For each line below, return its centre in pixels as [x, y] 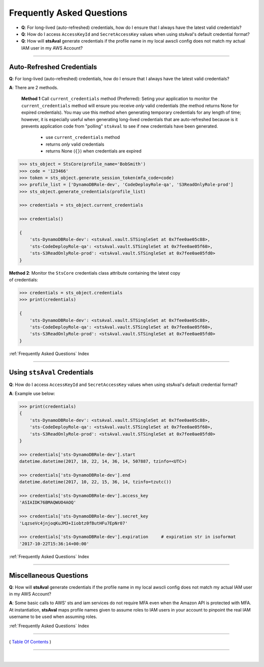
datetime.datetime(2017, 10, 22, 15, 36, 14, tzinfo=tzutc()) [95, 482]
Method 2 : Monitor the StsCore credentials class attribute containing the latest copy [95, 273]
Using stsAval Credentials [51, 372]
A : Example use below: [32, 393]
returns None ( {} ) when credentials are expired [94, 151]
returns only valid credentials [75, 144]
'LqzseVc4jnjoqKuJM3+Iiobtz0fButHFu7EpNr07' [74, 523]
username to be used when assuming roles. [53, 617]
